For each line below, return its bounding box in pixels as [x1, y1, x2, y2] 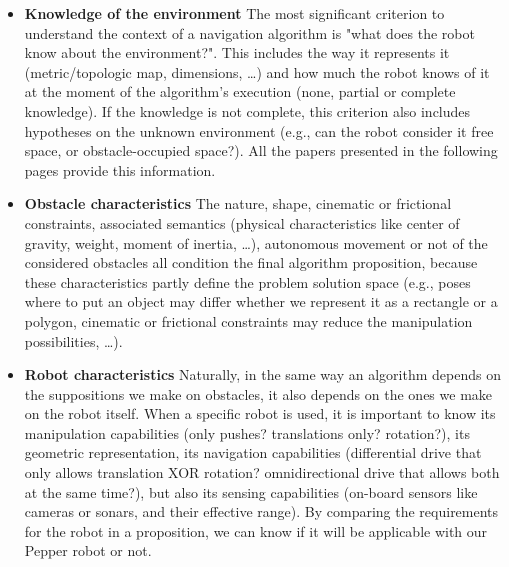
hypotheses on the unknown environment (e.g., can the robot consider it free [24, 120, 494, 141]
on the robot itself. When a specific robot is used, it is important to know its [24, 403, 496, 424]
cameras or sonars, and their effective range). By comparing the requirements [24, 501, 499, 522]
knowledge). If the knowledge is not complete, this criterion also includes [24, 100, 471, 121]
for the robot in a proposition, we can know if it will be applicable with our [24, 520, 488, 541]
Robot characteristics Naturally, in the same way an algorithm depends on [24, 364, 501, 385]
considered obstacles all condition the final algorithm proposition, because [24, 252, 478, 273]
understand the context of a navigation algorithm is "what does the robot [24, 22, 475, 43]
